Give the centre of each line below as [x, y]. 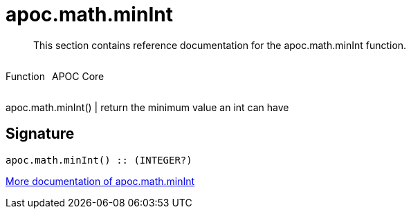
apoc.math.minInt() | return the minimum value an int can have [147, 107]
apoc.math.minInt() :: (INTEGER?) [99, 160]
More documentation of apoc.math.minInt [100, 181]
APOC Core [78, 76]
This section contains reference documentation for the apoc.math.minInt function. [220, 45]
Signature [40, 134]
